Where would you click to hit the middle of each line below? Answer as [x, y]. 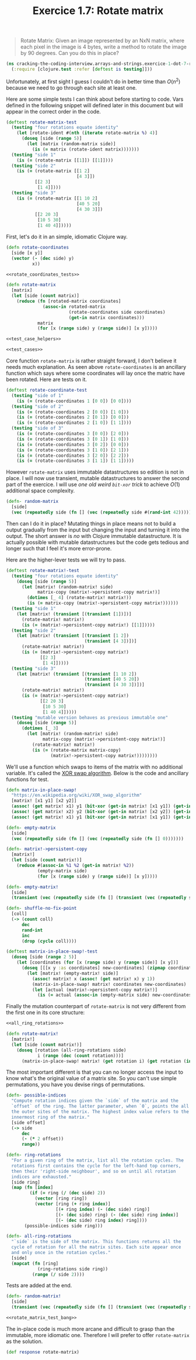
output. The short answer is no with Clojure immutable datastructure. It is [94, 536]
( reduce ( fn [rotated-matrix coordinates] [69, 302]
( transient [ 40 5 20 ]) [112, 679]
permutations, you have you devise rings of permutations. [76, 1085]
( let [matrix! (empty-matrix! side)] [73, 973]
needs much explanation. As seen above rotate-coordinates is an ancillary [96, 367]
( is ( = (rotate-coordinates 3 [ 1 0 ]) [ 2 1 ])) [73, 450]
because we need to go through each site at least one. [71, 88]
